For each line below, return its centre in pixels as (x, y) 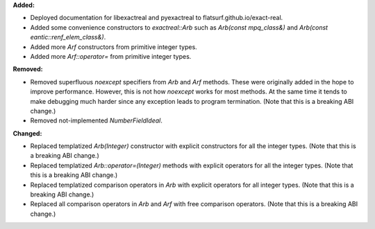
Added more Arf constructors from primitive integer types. (114, 47)
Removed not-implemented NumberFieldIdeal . (96, 120)
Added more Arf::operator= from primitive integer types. (111, 56)
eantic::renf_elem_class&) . (68, 37)
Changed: (27, 133)
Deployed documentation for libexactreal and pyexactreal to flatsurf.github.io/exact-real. (157, 18)
